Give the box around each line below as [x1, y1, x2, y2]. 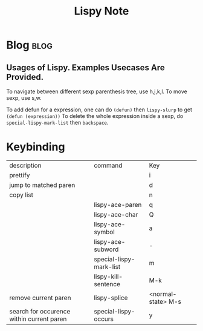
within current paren [9, 315, 67, 323]
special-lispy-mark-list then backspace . [6, 119, 109, 126]
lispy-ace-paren [93, 200, 142, 209]
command [93, 161, 123, 169]
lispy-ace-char [93, 210, 138, 218]
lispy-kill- [93, 272, 123, 281]
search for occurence [9, 307, 71, 315]
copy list [9, 191, 33, 199]
